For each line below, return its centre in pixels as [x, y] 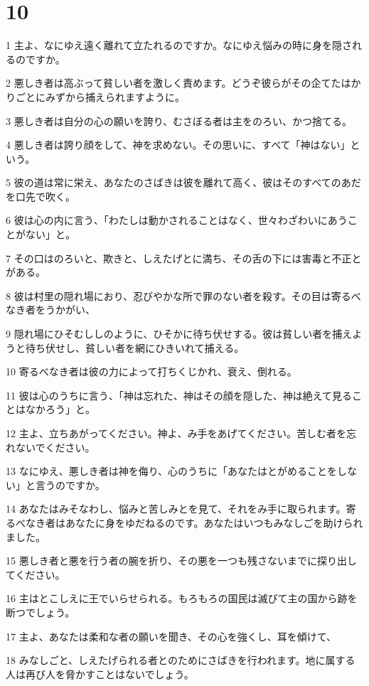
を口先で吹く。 [41, 196]
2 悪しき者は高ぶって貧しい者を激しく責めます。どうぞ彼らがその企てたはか [183, 83]
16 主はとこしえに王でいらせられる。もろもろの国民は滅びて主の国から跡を [182, 598]
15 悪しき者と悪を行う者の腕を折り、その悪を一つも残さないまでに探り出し [182, 561]
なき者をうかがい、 [50, 310]
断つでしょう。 [41, 612]
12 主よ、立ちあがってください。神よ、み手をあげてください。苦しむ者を [176, 433]
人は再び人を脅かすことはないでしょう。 [100, 674]
